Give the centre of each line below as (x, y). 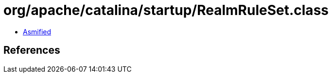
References (32, 50)
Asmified (37, 31)
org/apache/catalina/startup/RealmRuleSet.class (166, 10)
